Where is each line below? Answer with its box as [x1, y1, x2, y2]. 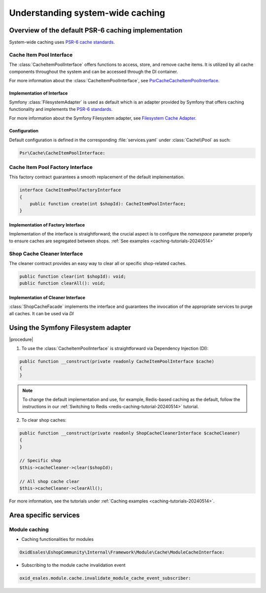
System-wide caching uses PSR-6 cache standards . [9, 39, 115, 45]
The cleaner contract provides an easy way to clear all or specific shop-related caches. [9, 260, 187, 266]
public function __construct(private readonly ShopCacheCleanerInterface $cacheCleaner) [19, 430, 241, 436]
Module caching [9, 526, 49, 533]
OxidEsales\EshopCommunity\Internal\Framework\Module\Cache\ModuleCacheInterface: [19, 550, 225, 555]
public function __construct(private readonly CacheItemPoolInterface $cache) [19, 359, 214, 364]
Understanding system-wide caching [9, 7, 165, 18]
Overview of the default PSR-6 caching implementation [9, 26, 183, 34]
